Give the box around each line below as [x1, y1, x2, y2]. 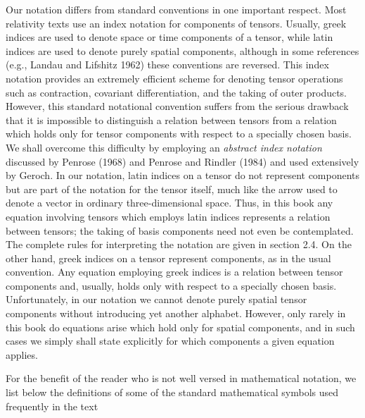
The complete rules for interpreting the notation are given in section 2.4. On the [6, 237, 352, 252]
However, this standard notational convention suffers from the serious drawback [6, 99, 349, 113]
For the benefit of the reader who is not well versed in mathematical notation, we [6, 371, 357, 386]
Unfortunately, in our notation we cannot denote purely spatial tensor [6, 292, 307, 307]
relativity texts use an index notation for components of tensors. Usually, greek [6, 16, 347, 30]
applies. [6, 347, 38, 362]
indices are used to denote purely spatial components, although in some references [6, 43, 359, 58]
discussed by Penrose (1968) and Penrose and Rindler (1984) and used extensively [6, 154, 359, 168]
